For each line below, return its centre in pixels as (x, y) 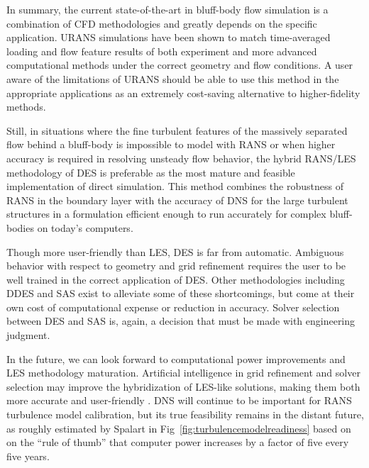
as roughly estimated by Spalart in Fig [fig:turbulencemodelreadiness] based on (179, 428)
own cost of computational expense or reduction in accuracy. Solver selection (173, 307)
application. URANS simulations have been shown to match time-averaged (169, 37)
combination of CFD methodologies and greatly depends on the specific (162, 23)
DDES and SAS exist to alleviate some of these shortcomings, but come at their (181, 293)
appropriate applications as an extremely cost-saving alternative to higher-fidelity (183, 93)
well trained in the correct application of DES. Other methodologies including (176, 279)
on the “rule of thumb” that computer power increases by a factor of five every (178, 442)
